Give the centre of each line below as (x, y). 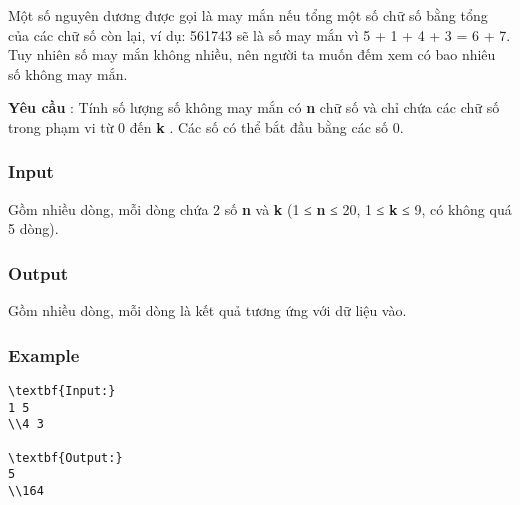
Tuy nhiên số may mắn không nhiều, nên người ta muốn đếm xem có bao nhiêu (252, 54)
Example (44, 354)
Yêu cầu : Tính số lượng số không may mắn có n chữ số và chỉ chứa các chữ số (254, 107)
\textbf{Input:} (62, 391)
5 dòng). (33, 228)
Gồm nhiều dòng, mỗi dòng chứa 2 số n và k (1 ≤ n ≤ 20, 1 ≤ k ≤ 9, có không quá (260, 208)
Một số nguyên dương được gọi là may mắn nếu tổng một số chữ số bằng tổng (248, 15)
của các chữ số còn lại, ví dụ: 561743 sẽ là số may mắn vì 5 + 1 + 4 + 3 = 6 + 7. (259, 34)
